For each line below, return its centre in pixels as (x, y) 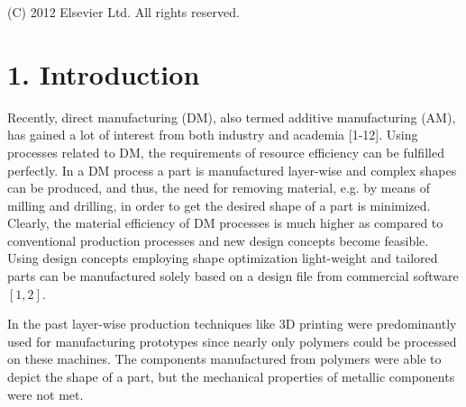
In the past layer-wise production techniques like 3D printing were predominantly (232, 324)
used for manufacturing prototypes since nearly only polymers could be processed (232, 341)
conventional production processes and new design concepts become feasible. (218, 240)
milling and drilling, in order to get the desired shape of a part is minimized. (219, 205)
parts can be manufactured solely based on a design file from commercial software (233, 276)
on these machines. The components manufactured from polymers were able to (224, 359)
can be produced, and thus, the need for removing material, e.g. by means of (219, 188)
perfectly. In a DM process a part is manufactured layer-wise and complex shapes (232, 170)
